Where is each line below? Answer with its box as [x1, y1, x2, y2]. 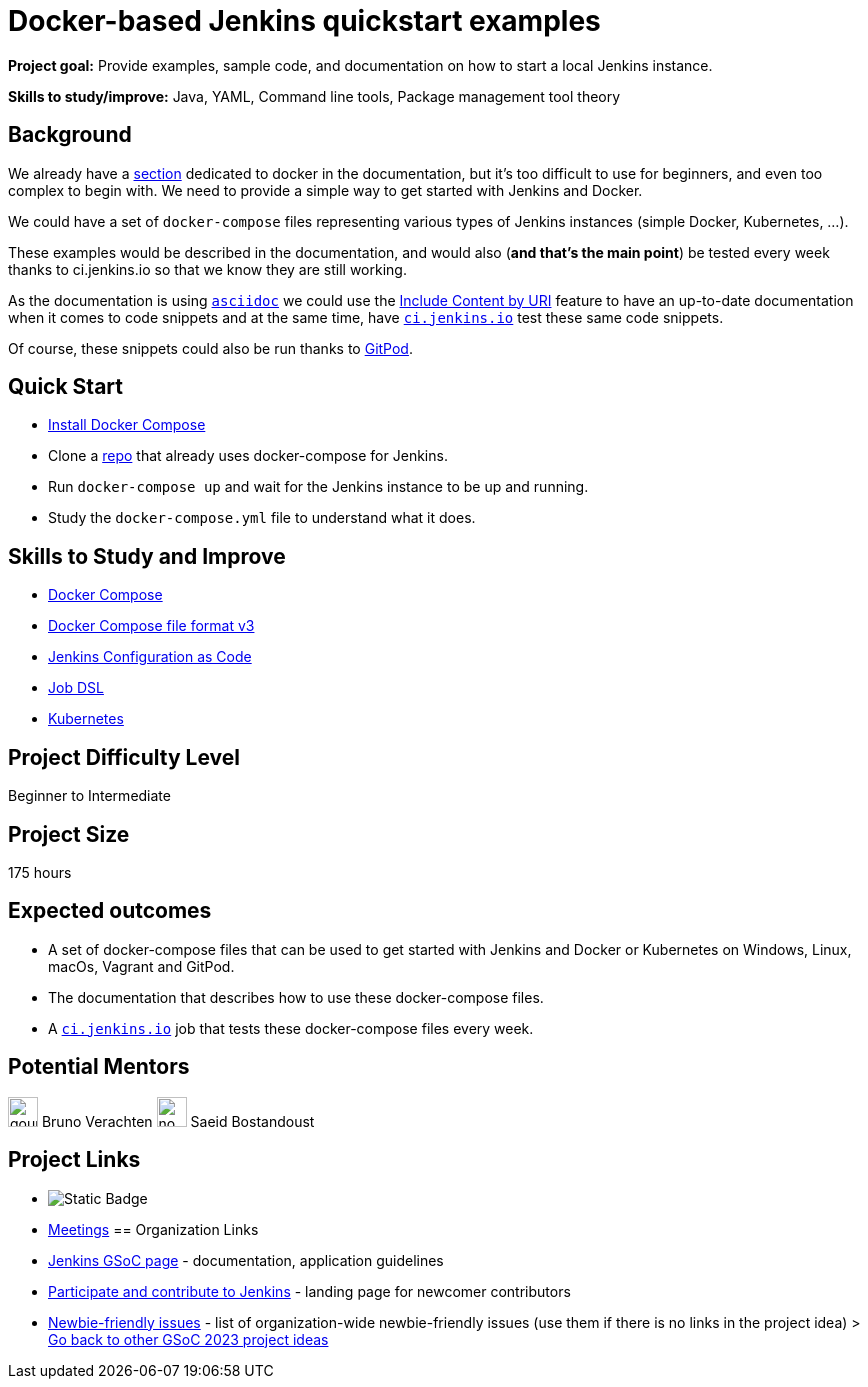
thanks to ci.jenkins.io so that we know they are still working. [8, 260, 407, 278]
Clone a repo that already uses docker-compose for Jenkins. [48, 447, 448, 465]
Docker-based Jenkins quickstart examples [8, 4, 601, 38]
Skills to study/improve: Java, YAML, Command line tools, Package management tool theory [8, 87, 621, 105]
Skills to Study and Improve [8, 543, 286, 569]
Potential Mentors [8, 1054, 190, 1080]
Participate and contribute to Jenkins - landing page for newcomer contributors [48, 1282, 571, 1300]
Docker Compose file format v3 [48, 617, 255, 635]
